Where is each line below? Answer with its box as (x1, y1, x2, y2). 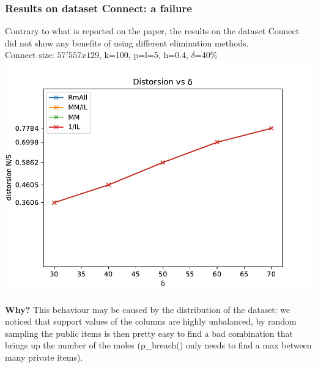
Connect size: (5, 48, 54, 61)
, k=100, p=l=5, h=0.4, (99, 48, 188, 61)
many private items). (5, 350, 83, 363)
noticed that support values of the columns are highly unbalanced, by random (5, 315, 297, 328)
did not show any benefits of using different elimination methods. (5, 36, 249, 49)
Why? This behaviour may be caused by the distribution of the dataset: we (5, 303, 290, 315)
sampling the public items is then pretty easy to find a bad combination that (5, 326, 293, 339)
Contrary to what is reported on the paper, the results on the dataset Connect (5, 24, 300, 37)
